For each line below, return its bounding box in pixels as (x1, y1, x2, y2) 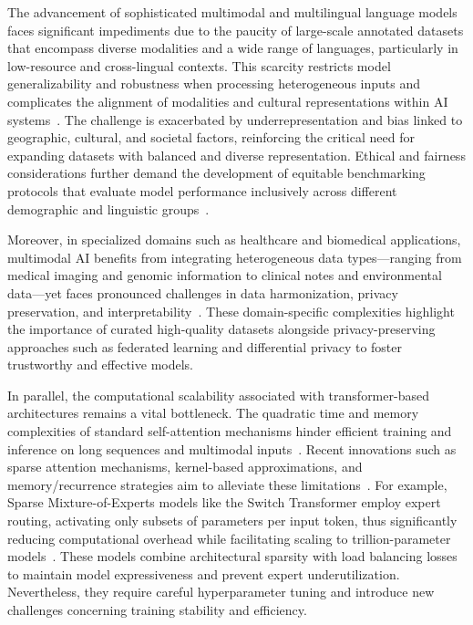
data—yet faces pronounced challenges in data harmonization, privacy (7, 283, 398, 302)
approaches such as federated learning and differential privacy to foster (7, 337, 402, 356)
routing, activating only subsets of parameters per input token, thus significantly (7, 511, 458, 530)
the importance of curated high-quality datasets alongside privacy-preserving (7, 319, 436, 339)
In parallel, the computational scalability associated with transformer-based (7, 385, 429, 404)
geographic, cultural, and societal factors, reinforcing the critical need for (7, 128, 415, 147)
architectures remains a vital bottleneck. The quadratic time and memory (7, 403, 419, 422)
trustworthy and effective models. (7, 355, 193, 374)
